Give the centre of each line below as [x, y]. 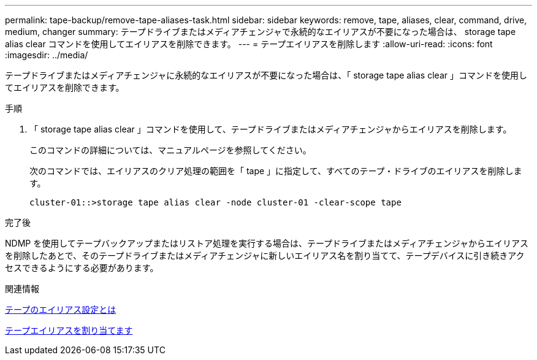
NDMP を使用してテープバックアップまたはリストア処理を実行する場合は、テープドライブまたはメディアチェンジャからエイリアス [267, 243]
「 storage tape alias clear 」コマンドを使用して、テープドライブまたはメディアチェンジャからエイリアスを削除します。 [271, 129]
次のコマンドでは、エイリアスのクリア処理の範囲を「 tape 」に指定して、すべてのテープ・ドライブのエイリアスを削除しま [276, 171]
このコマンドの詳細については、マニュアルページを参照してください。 [170, 150]
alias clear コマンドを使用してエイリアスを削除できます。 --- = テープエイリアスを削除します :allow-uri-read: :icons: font [249, 44]
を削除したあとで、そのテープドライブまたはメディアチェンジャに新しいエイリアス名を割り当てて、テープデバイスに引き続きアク [265, 255]
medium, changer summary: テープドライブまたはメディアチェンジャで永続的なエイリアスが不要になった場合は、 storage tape [261, 32]
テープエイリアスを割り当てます [69, 330]
